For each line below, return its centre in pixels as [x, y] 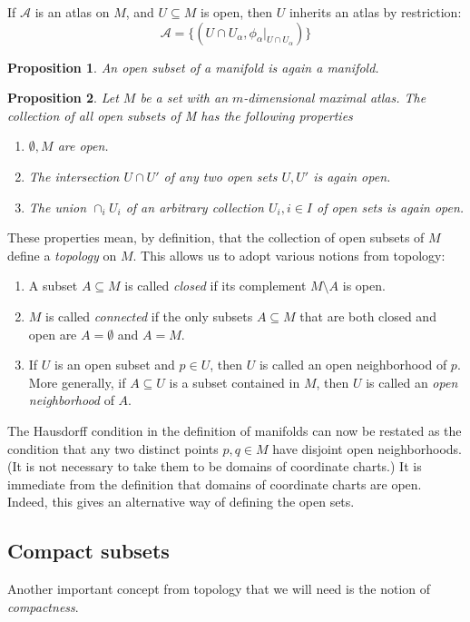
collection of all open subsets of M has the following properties [180, 115]
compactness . [43, 606]
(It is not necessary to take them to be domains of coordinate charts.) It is [215, 466]
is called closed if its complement [215, 286]
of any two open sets [220, 176]
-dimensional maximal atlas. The [335, 98]
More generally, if [77, 382]
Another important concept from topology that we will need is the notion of [219, 589]
